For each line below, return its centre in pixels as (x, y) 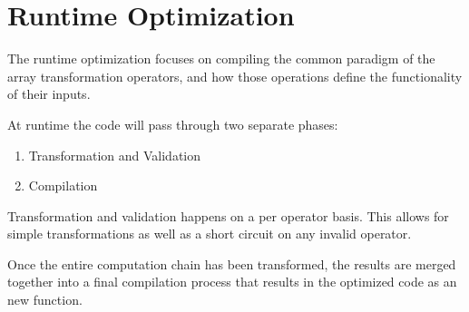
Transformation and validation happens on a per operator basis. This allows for (228, 215)
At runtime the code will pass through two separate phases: (173, 124)
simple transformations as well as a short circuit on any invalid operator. (210, 234)
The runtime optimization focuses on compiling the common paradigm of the (221, 58)
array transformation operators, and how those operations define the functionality (235, 76)
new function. (45, 300)
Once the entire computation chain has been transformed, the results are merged (232, 263)
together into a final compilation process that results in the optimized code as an (232, 282)
